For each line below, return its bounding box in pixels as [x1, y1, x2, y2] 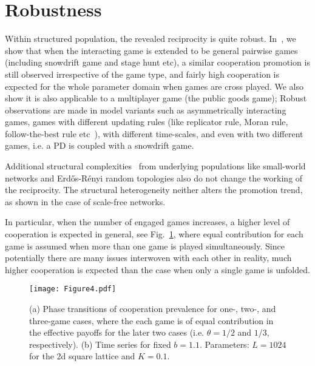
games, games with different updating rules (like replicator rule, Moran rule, [5, 115, 288, 128]
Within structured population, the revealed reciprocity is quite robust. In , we [5, 32, 296, 45]
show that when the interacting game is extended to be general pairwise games [5, 44, 298, 56]
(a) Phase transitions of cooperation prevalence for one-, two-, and [29, 302, 276, 315]
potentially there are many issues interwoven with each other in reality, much [5, 251, 292, 264]
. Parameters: [199, 337, 249, 350]
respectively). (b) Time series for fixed [29, 337, 171, 350]
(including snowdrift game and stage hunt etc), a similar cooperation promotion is [5, 56, 310, 69]
